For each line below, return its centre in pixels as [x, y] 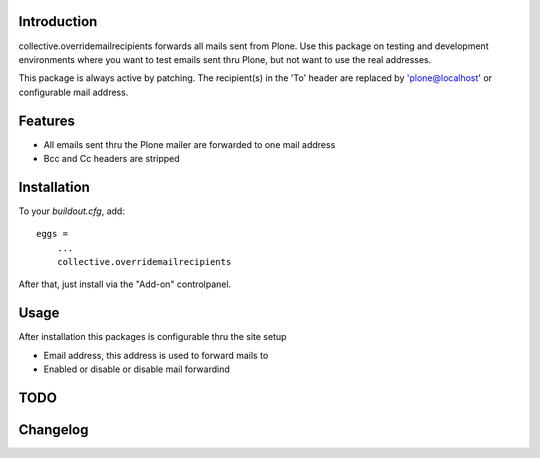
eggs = [52, 234]
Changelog [53, 429]
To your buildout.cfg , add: [71, 211]
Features [46, 120]
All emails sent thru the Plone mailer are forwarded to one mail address [189, 144]
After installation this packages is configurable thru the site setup [152, 337]
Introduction [58, 21]
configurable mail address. [73, 92]
